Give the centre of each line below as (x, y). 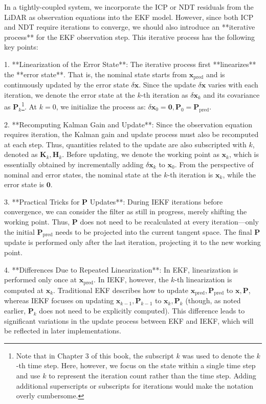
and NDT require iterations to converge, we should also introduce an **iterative (130, 27)
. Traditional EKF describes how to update (121, 290)
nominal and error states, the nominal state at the (83, 174)
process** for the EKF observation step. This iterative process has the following (130, 37)
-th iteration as (164, 94)
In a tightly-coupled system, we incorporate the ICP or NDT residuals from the (129, 7)
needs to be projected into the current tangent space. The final (154, 231)
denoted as (21, 154)
